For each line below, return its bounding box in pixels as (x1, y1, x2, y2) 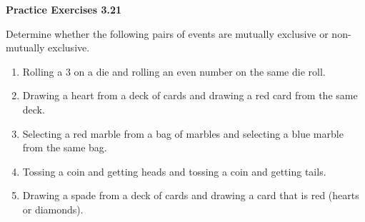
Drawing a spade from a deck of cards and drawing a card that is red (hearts (22, 188, 359, 203)
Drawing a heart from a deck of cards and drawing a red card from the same (22, 88, 358, 103)
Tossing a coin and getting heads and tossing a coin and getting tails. (22, 163, 326, 178)
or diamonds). (22, 201, 84, 216)
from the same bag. (22, 140, 107, 155)
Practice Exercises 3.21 (6, 2, 122, 16)
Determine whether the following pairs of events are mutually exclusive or (6, 26, 329, 41)
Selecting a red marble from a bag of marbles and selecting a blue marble (22, 126, 344, 141)
